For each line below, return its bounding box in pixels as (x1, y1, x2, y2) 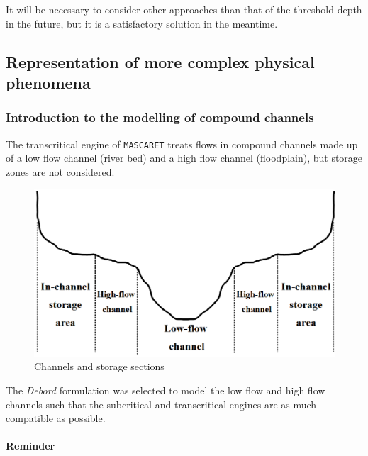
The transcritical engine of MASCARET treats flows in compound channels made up (6, 136, 358, 151)
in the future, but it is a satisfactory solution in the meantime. (6, 16, 278, 30)
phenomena (6, 71, 91, 93)
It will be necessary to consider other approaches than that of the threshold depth (6, 2, 362, 16)
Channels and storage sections (34, 359, 165, 374)
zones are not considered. (6, 164, 115, 179)
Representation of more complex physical (6, 50, 315, 72)
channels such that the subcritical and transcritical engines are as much (6, 396, 317, 411)
